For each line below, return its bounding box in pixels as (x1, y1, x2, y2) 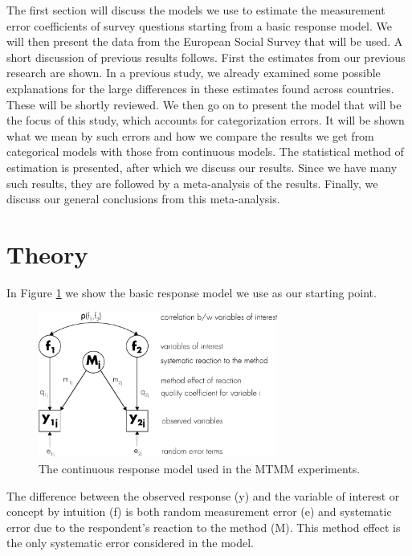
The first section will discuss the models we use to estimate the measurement (6, 2, 385, 18)
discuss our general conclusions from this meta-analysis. (6, 190, 280, 207)
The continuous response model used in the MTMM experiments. (39, 460, 361, 476)
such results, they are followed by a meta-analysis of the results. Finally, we (6, 174, 378, 191)
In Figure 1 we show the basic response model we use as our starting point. (6, 284, 377, 300)
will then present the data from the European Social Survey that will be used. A (6, 33, 403, 50)
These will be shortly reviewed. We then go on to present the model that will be (6, 96, 402, 112)
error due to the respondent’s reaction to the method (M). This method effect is (6, 518, 401, 535)
